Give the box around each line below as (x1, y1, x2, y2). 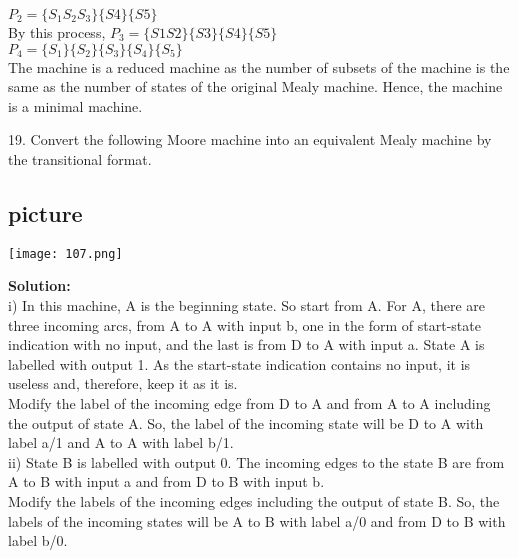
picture (8, 197, 83, 228)
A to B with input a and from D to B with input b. (8, 471, 325, 492)
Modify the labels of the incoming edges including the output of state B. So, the (8, 490, 500, 511)
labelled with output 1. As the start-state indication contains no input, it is (8, 353, 471, 374)
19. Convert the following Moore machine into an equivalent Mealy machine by (8, 129, 492, 150)
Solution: (8, 275, 71, 296)
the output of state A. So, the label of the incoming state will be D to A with (8, 412, 484, 433)
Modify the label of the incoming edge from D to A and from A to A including (8, 392, 491, 413)
